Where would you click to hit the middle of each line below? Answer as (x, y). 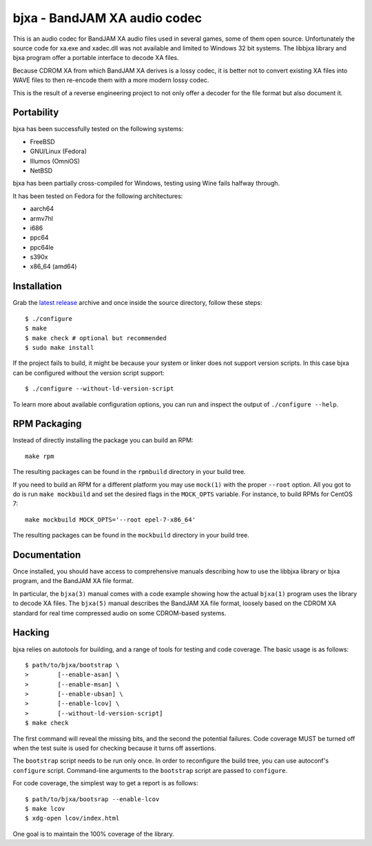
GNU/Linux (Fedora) (59, 151)
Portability (36, 113)
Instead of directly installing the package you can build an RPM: (103, 440)
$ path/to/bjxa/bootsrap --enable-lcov (92, 799)
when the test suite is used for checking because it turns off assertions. (114, 748)
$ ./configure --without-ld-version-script (100, 389)
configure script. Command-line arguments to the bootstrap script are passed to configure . (150, 770)
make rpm (40, 456)
